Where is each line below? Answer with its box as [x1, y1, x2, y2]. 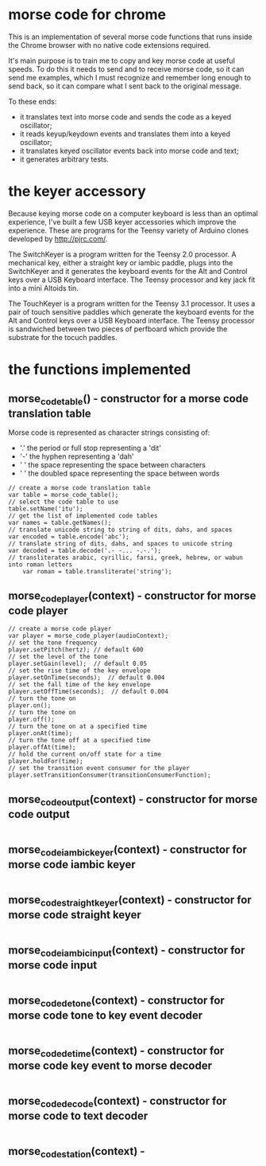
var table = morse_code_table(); [8, 491, 119, 499]
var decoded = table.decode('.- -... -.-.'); [8, 547, 161, 555]
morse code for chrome [8, 6, 167, 24]
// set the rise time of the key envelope [8, 667, 151, 675]
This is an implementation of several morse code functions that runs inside [8, 32, 253, 41]
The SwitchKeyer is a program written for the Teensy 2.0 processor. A [8, 249, 237, 259]
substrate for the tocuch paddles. [8, 332, 118, 342]
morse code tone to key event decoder [8, 1008, 203, 1022]
